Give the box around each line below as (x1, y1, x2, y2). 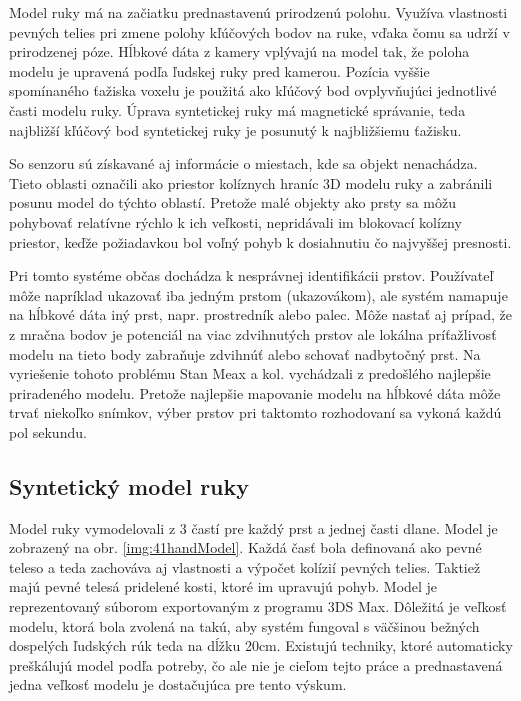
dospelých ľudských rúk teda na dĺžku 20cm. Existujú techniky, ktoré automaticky (9, 635, 513, 656)
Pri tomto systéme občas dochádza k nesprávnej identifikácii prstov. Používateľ (9, 265, 494, 286)
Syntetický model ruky (9, 470, 250, 501)
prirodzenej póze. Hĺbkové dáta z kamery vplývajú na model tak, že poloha (9, 41, 470, 62)
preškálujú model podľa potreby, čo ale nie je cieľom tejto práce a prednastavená (9, 654, 503, 675)
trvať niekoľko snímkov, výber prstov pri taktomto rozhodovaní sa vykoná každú (9, 402, 502, 423)
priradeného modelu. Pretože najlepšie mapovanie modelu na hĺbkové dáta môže (9, 382, 501, 403)
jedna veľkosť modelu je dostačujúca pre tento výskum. (9, 674, 347, 695)
